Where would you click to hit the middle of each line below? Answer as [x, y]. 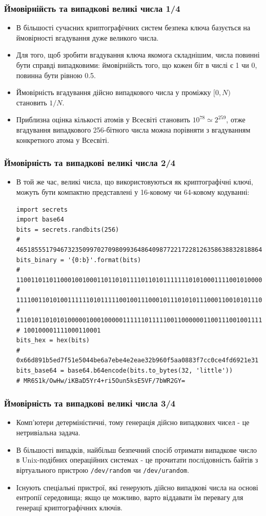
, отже [236, 119]
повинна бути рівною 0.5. [56, 75]
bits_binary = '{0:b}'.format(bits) [79, 260]
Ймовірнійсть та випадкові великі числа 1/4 [92, 8]
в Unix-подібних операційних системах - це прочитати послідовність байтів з [137, 460]
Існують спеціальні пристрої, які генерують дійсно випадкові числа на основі [137, 487]
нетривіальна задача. [48, 432]
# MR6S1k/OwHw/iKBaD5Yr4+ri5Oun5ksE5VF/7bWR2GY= [101, 381]
